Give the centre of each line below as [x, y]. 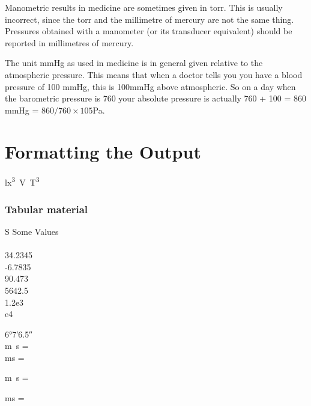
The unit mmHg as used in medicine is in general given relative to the [134, 63]
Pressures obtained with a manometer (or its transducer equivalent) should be [149, 31]
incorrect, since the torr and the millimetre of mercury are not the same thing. [149, 19]
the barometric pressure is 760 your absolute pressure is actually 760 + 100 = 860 [156, 98]
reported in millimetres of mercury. [69, 42]
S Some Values [32, 231]
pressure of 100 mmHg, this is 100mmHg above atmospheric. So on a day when [150, 86]
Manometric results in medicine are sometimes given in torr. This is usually [144, 7]
